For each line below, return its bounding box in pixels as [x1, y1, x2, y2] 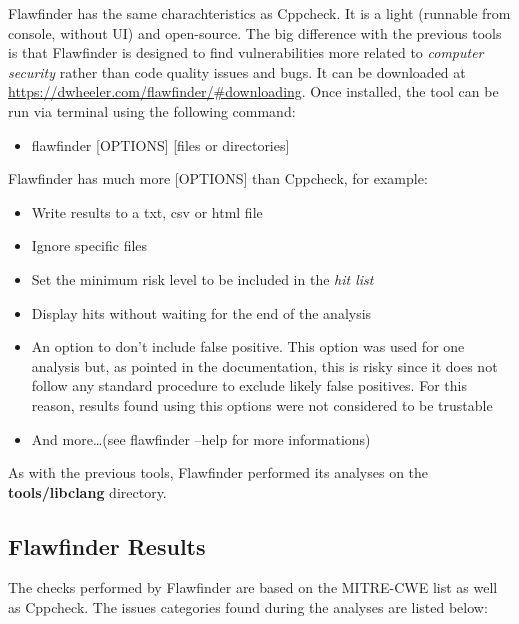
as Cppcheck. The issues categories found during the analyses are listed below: [8, 597, 488, 618]
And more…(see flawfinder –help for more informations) [31, 428, 371, 449]
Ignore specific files [31, 235, 148, 256]
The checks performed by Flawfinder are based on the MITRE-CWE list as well [8, 577, 498, 598]
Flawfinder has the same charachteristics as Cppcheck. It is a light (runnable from [8, 3, 511, 23]
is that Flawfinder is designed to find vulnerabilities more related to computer [8, 42, 484, 63]
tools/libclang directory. [8, 481, 167, 502]
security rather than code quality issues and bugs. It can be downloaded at [8, 61, 466, 82]
